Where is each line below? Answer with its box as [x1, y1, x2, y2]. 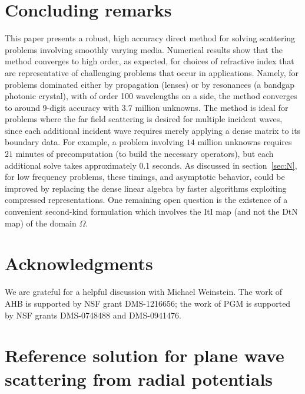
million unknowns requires [197, 136, 292, 148]
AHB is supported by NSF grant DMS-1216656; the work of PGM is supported [5, 297, 291, 309]
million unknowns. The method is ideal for [135, 101, 289, 113]
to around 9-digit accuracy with [5, 101, 120, 113]
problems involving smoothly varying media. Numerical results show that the [5, 43, 283, 55]
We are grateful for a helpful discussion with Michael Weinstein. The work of [5, 285, 283, 298]
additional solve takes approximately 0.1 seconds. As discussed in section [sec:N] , [5, 159, 297, 171]
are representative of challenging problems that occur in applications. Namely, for [5, 66, 299, 78]
